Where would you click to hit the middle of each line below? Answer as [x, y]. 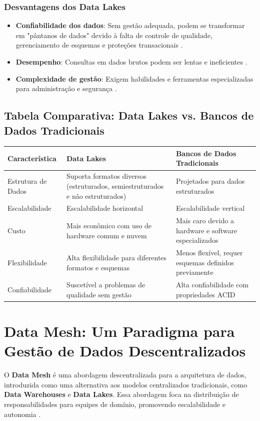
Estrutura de [27, 181]
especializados [197, 240]
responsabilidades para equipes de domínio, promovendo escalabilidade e [115, 404]
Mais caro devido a [205, 221]
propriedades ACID [205, 294]
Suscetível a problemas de [106, 285]
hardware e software [206, 230]
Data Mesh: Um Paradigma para [119, 331]
